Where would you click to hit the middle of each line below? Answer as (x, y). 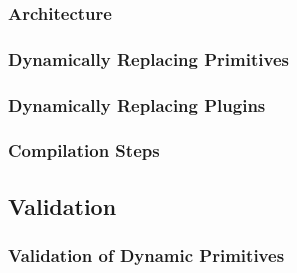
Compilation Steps (84, 150)
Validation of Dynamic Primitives (146, 255)
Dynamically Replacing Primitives (148, 58)
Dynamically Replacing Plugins (137, 104)
